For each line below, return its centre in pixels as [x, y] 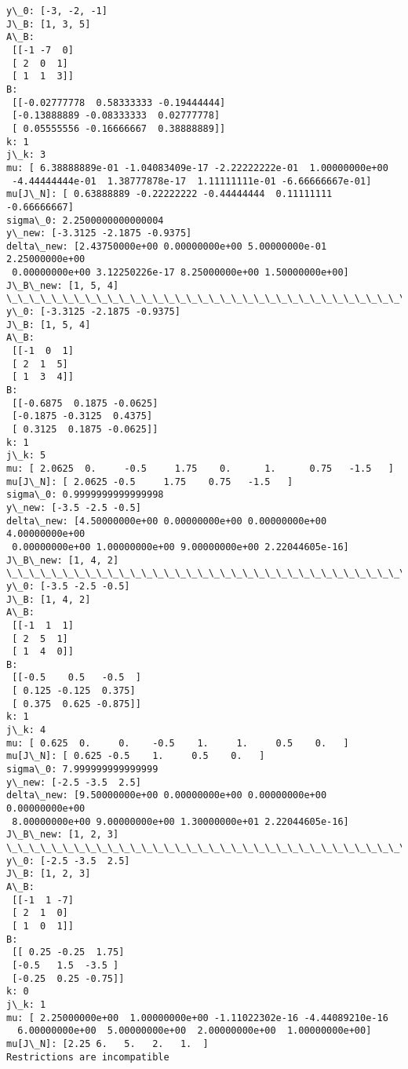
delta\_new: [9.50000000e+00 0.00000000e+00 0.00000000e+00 [167, 795]
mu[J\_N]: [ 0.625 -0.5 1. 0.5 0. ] [136, 756]
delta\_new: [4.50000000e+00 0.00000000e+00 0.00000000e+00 [167, 521]
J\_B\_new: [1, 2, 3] [63, 835]
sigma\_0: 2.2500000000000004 [85, 220]
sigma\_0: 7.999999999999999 [82, 770]
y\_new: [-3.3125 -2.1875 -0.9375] [99, 234]
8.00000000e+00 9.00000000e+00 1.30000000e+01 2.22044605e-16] [180, 821]
